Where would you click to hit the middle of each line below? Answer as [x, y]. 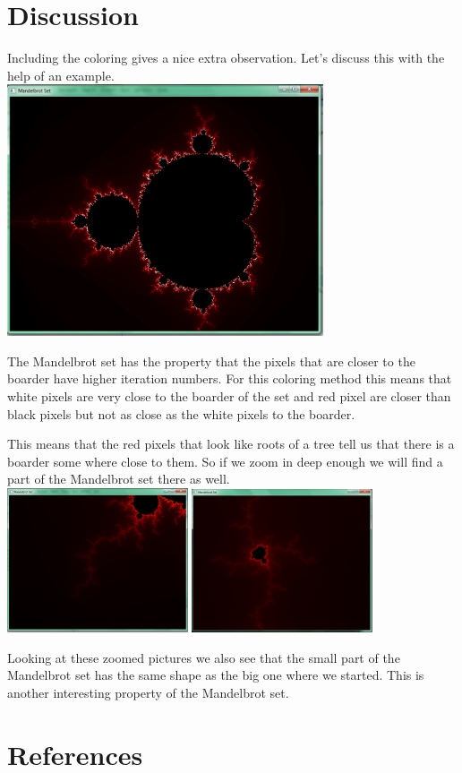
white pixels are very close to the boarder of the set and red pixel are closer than [229, 396]
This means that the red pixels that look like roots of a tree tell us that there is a [231, 444]
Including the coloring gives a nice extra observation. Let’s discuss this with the [226, 58]
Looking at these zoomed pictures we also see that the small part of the [204, 657]
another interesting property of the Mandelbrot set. [148, 692]
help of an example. [61, 75]
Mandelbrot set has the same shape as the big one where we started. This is [216, 675]
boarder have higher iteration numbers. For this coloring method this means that [230, 378]
